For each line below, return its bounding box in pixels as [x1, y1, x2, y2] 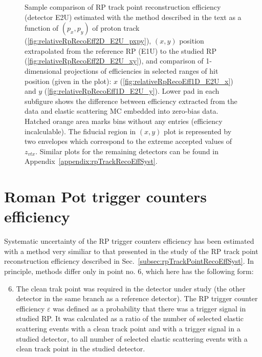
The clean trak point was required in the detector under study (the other [16, 283, 246, 293]
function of [25, 23, 59, 33]
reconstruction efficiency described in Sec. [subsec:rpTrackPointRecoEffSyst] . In [4, 256, 254, 266]
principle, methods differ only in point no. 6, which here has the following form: [4, 266, 254, 276]
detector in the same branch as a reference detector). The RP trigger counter [16, 293, 258, 304]
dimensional [25, 65, 62, 76]
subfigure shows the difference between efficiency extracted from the [25, 95, 237, 106]
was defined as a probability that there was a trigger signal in [53, 303, 246, 313]
